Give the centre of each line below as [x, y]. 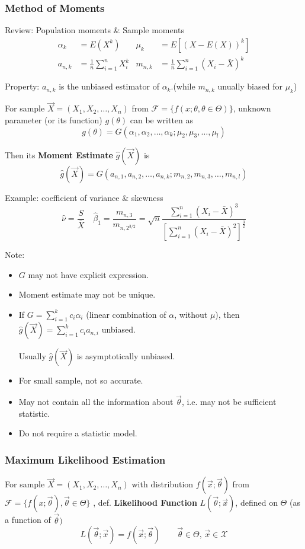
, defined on [256, 502]
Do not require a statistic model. [78, 433]
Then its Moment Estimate [59, 154]
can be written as [162, 119]
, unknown [252, 108]
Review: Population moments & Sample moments [95, 30]
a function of [28, 520]
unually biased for [250, 86]
